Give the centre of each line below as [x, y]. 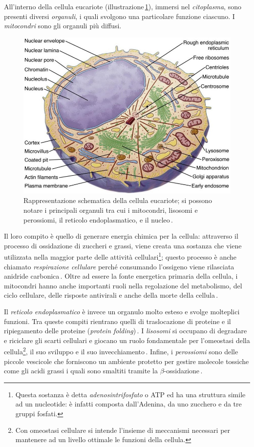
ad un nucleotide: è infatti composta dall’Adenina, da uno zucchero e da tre [128, 404]
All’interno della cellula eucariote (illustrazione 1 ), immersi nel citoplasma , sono [123, 6]
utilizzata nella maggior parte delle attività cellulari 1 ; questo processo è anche [120, 256]
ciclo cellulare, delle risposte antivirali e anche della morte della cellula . [111, 295]
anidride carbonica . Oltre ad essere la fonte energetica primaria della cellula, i [121, 276]
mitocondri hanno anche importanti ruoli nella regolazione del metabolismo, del [123, 285]
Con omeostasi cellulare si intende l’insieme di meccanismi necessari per [123, 430]
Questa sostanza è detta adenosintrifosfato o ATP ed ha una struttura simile [130, 394]
